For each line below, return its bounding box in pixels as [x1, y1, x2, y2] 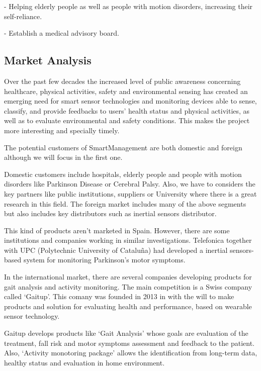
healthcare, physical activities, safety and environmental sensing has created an [4, 85, 248, 96]
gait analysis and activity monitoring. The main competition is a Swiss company [4, 281, 252, 292]
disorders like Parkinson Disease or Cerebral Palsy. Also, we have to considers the [4, 178, 255, 189]
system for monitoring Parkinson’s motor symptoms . [23, 254, 186, 265]
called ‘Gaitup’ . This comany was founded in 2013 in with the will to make [4, 291, 234, 302]
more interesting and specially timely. [4, 125, 120, 135]
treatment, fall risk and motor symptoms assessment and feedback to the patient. [4, 337, 255, 348]
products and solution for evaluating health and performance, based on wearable [4, 301, 252, 311]
